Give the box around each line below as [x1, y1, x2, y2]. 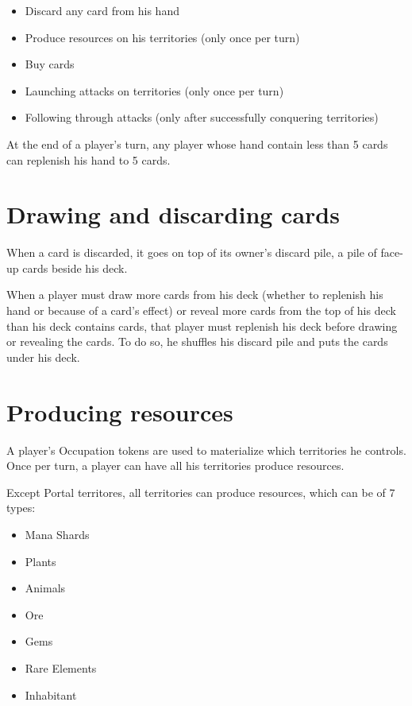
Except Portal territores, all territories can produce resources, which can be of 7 [6, 483, 395, 500]
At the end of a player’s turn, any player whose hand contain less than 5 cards [6, 135, 388, 152]
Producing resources [6, 395, 233, 428]
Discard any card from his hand [25, 2, 179, 18]
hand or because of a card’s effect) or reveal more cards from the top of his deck [6, 302, 396, 319]
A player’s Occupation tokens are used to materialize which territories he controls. [6, 441, 406, 458]
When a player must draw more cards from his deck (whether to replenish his [6, 286, 383, 303]
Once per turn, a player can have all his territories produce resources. [6, 457, 345, 474]
